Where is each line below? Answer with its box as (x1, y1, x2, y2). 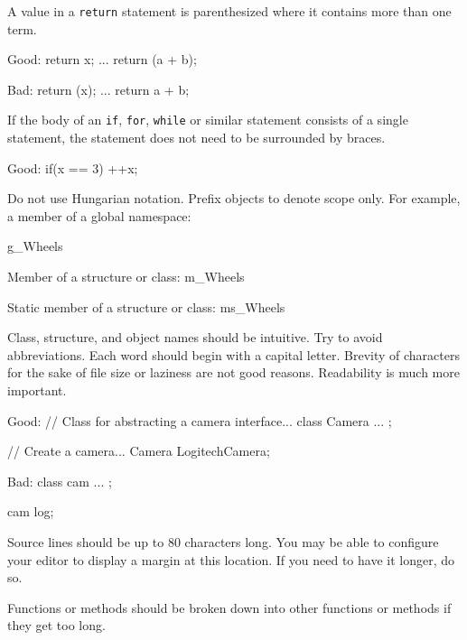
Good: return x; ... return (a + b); (7, 50, 197, 69)
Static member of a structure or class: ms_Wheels (7, 297, 285, 316)
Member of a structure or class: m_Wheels (7, 267, 245, 286)
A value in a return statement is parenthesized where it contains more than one (7, 2, 452, 20)
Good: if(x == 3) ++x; (7, 158, 138, 177)
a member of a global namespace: (7, 206, 191, 225)
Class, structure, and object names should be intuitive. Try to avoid (7, 328, 383, 347)
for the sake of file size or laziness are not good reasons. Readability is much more (7, 363, 460, 382)
